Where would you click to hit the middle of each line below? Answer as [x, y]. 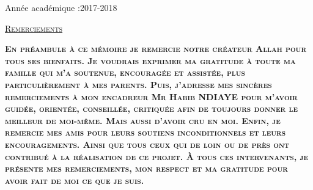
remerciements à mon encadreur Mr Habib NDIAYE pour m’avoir [151, 96]
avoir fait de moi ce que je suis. [75, 180]
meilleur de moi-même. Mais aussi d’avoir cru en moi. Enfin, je [143, 120]
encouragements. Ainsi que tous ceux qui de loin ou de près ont [147, 144]
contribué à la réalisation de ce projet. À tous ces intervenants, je [156, 156]
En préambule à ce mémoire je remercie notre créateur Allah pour [156, 49]
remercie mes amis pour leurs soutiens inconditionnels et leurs [145, 132]
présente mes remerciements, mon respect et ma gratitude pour [146, 168]
